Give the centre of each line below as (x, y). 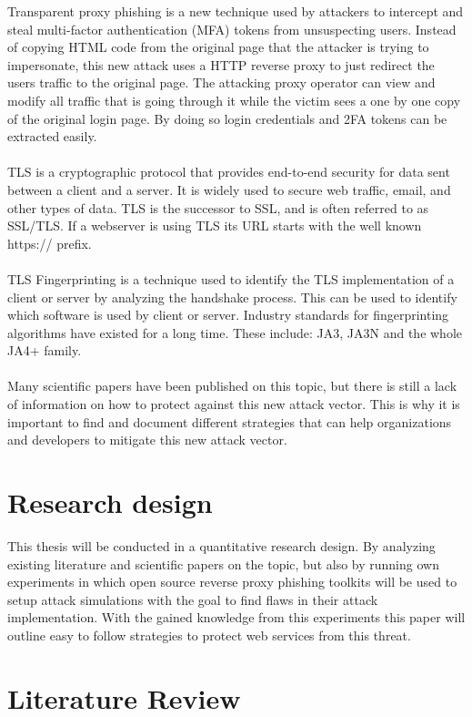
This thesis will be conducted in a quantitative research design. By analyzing (221, 545)
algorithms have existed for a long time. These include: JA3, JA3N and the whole (235, 332)
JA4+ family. (45, 350)
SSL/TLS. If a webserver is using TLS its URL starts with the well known (215, 225)
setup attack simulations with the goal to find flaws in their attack (193, 599)
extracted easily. (52, 136)
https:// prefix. (50, 243)
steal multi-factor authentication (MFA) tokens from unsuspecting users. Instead (232, 29)
